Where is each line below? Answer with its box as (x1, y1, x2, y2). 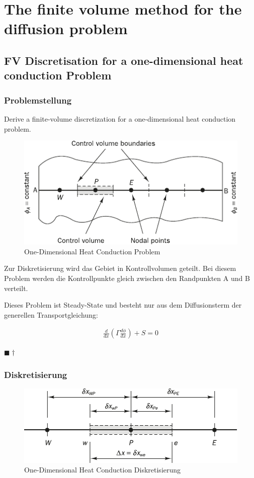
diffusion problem (4, 18, 128, 39)
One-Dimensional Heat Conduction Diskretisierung (24, 464, 181, 475)
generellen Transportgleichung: (4, 309, 98, 320)
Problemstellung (4, 93, 72, 106)
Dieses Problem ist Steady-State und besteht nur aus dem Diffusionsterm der (4, 300, 242, 310)
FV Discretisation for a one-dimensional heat (4, 52, 243, 68)
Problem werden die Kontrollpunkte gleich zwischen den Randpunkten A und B (4, 273, 250, 283)
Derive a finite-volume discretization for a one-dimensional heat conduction (4, 113, 236, 124)
